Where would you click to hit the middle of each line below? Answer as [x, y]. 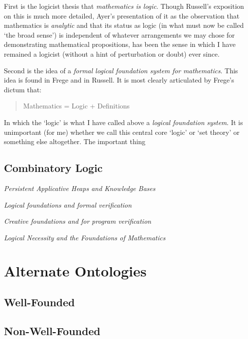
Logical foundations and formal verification [68, 204]
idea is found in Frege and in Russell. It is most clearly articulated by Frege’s [119, 80]
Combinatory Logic [53, 168]
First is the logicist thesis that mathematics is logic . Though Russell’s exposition [124, 6]
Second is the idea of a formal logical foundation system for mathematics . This [121, 70]
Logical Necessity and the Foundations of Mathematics [85, 237]
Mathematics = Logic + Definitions [76, 106]
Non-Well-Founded [52, 330]
